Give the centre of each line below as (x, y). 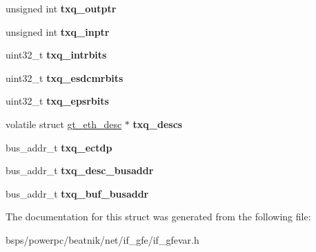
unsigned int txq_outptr (61, 8)
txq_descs (158, 124)
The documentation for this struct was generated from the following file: (158, 217)
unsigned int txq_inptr (58, 31)
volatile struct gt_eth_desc (64, 124)
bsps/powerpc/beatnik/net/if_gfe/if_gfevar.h (102, 239)
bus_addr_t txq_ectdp (59, 147)
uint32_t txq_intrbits (56, 55)
